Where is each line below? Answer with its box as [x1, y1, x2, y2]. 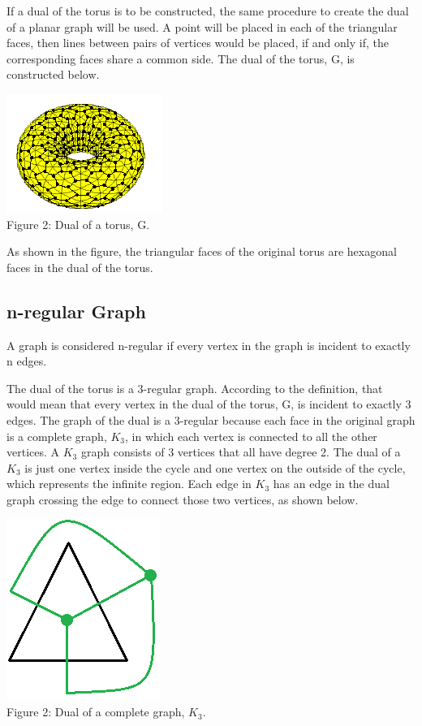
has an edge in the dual [273, 475, 390, 492]
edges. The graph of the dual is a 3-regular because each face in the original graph [6, 411, 416, 428]
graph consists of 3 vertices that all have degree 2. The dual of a [80, 443, 401, 460]
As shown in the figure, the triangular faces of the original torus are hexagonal [6, 243, 397, 260]
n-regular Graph [6, 298, 146, 323]
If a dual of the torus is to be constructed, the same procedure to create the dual [6, 2, 409, 19]
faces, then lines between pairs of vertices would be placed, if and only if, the [6, 34, 389, 51]
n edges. [6, 352, 47, 369]
